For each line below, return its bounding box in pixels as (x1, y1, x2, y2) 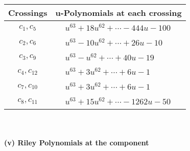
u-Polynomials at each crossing (55, 7, 182, 18)
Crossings (8, 7, 47, 18)
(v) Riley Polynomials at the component (4, 137, 149, 148)
